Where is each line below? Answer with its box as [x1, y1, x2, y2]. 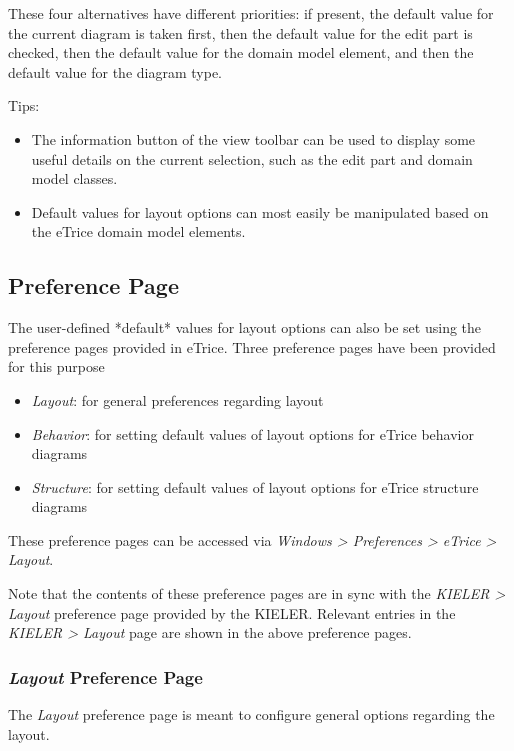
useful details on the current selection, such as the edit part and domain [31, 148, 473, 169]
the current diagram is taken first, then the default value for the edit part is [8, 22, 473, 43]
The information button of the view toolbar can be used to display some [31, 128, 476, 149]
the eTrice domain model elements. [31, 221, 246, 242]
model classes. [31, 168, 118, 189]
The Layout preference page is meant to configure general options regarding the [8, 704, 495, 725]
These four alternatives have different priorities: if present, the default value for [8, 3, 494, 23]
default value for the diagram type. [8, 61, 222, 82]
